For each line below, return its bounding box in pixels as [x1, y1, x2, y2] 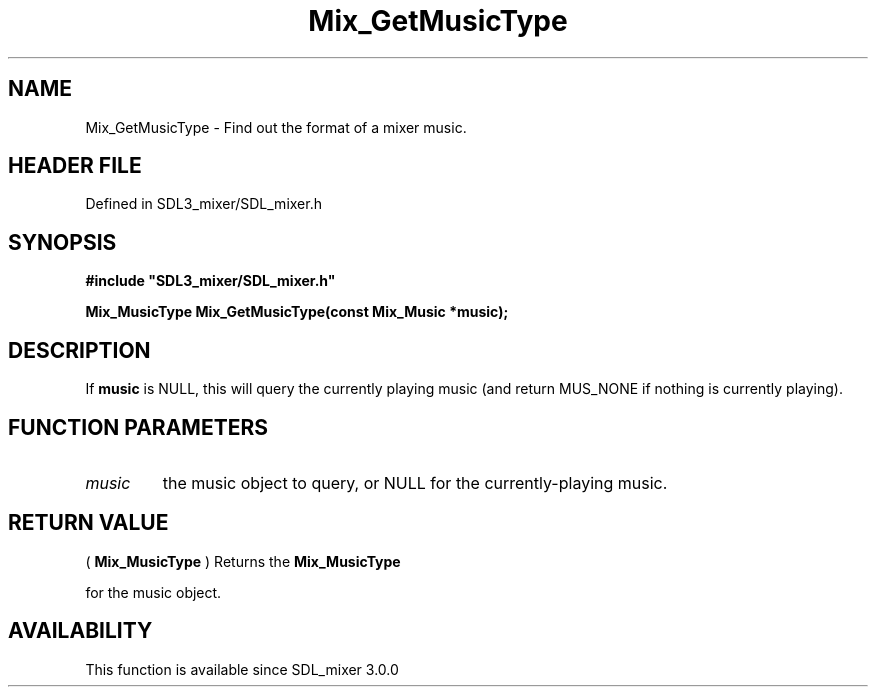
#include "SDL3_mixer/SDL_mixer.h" [85, 272, 336, 290]
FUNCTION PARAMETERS [8, 414, 268, 440]
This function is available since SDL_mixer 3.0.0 [85, 660, 399, 678]
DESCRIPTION [8, 337, 151, 363]
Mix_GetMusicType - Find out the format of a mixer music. [85, 118, 467, 136]
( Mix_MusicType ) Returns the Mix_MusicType [85, 552, 401, 570]
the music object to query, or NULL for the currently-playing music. [162, 472, 668, 493]
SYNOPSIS [8, 229, 117, 255]
